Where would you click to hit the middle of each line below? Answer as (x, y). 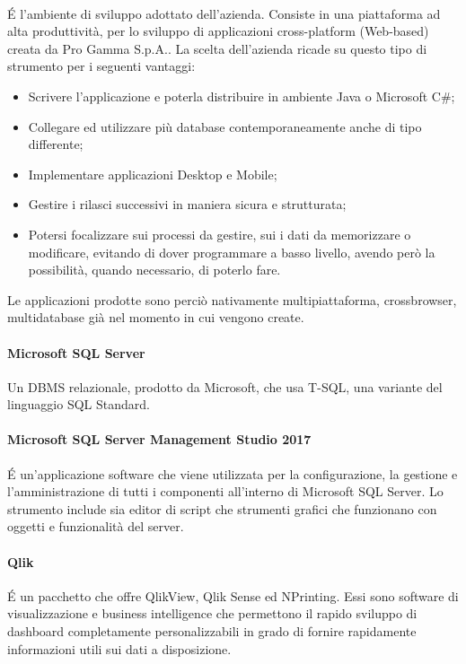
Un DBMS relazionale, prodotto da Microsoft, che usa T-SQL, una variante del (225, 386)
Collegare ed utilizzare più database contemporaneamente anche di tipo (225, 126)
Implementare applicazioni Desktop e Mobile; (153, 174)
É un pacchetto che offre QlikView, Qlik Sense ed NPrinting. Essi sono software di (233, 595)
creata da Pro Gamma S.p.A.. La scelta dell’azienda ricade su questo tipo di (217, 48)
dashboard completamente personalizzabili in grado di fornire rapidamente (212, 631)
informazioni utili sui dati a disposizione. (119, 648)
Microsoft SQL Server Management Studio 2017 (159, 439)
